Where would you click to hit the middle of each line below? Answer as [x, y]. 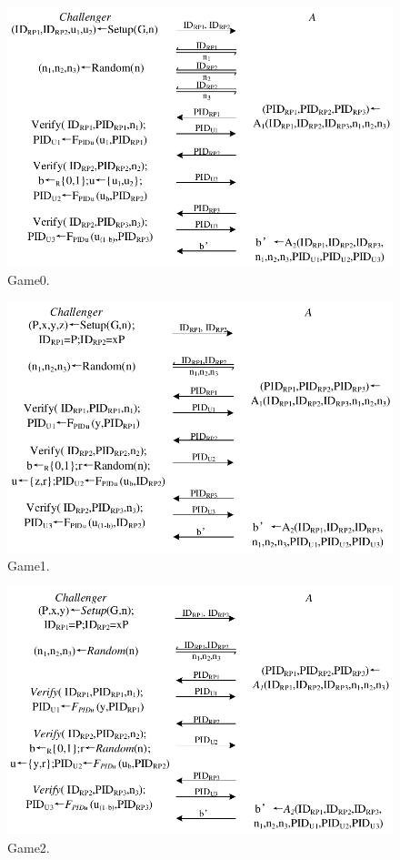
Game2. [29, 847]
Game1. [29, 566]
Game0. [29, 280]
